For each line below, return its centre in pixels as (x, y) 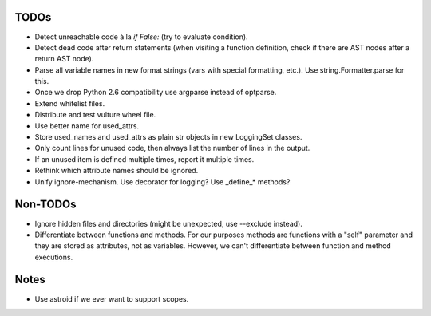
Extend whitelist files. (70, 103)
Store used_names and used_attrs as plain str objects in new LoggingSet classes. (168, 137)
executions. (54, 257)
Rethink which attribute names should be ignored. (117, 171)
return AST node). (64, 59)
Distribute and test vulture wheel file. (95, 115)
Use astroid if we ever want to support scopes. (112, 298)
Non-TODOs (45, 205)
